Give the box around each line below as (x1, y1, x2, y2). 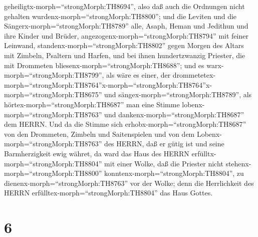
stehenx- (225, 158, 251, 168)
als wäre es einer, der (106, 70, 171, 80)
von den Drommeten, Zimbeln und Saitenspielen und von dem (4, 128, 195, 139)
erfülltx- (191, 148, 216, 158)
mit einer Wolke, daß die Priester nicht (104, 158, 223, 168)
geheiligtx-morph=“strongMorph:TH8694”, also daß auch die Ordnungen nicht (4, 1, 245, 11)
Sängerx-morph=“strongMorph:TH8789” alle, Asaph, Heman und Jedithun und (4, 21, 248, 31)
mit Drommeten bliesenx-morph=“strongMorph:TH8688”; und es (4, 60, 204, 70)
